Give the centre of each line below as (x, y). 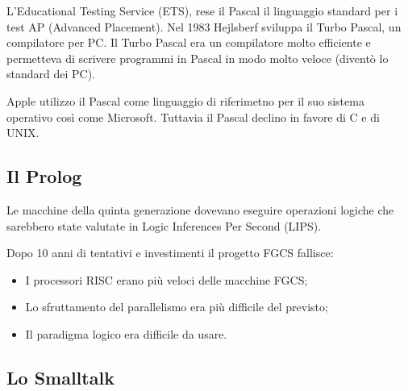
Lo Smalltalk (60, 377)
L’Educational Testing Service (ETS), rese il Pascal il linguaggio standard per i (202, 10)
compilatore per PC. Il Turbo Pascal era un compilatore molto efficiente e (189, 42)
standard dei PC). (51, 74)
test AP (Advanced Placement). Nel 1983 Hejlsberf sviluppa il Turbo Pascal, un (204, 26)
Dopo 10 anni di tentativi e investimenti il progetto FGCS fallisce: (170, 253)
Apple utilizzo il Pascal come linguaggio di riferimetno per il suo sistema (185, 100)
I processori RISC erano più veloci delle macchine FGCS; (167, 279)
